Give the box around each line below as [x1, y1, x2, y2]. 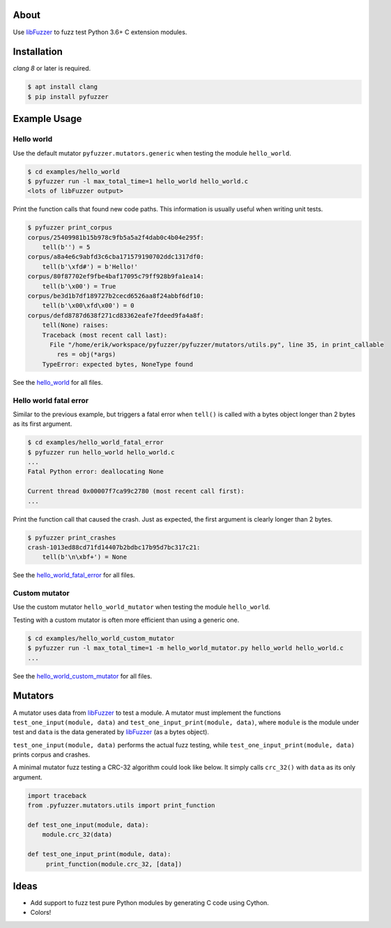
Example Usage [13, 113, 82, 125]
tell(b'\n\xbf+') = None [42, 553, 128, 561]
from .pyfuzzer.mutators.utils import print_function [27, 802, 215, 809]
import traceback [27, 791, 87, 800]
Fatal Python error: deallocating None [27, 468, 164, 476]
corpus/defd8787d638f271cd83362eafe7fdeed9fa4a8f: [27, 311, 205, 319]
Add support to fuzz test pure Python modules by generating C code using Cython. [30, 899, 270, 907]
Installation [13, 46, 63, 58]
